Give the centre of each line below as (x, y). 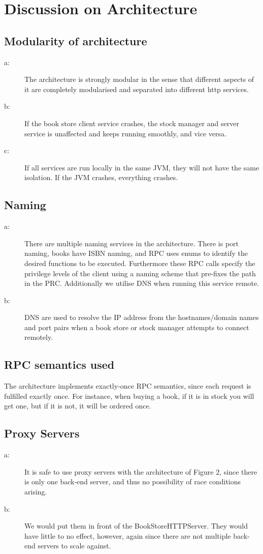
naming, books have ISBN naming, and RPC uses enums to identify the (136, 253)
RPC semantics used (59, 365)
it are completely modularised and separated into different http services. (137, 89)
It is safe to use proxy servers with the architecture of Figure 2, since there (141, 471)
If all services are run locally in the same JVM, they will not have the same (142, 167)
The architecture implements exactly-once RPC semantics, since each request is (128, 386)
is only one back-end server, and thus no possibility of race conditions (133, 482)
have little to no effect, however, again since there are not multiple (128, 535)
